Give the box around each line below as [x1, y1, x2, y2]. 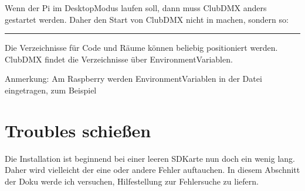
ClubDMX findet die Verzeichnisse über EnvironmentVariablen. [5, 53, 233, 65]
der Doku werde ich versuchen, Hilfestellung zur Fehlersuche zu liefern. [5, 175, 259, 187]
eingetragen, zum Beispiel [5, 84, 97, 96]
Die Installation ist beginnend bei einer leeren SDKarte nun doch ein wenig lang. [5, 152, 295, 164]
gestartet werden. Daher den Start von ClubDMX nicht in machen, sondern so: [5, 13, 289, 25]
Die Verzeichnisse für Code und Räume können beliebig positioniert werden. [5, 41, 278, 54]
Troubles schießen [5, 118, 151, 142]
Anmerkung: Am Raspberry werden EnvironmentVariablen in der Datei [5, 72, 262, 85]
